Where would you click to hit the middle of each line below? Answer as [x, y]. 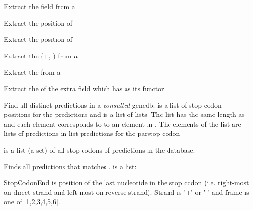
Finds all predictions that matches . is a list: [70, 166]
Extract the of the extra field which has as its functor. [85, 88]
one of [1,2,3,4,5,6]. [32, 201]
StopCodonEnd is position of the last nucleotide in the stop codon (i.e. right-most [126, 182]
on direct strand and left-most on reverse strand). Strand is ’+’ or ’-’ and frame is [126, 192]
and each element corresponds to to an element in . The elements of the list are [123, 124]
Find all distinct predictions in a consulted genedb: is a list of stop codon [113, 105]
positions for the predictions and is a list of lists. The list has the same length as [124, 114]
